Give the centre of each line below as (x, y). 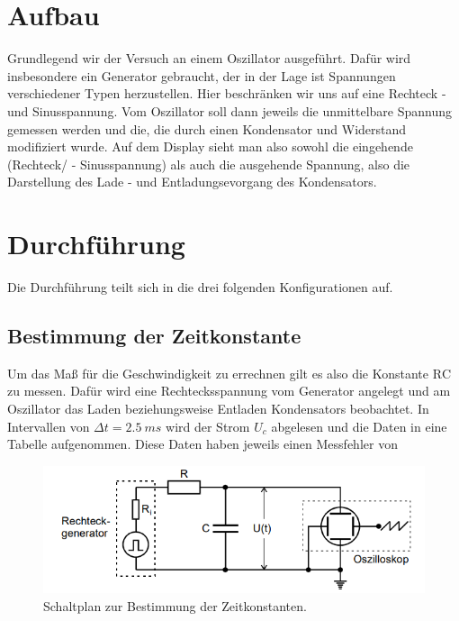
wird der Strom (208, 426)
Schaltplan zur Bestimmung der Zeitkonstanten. (175, 605)
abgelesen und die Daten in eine (359, 426)
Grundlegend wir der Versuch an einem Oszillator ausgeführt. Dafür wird (209, 58)
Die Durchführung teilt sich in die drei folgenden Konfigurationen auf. (200, 287)
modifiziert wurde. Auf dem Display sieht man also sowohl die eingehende (210, 146)
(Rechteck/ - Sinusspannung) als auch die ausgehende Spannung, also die (209, 164)
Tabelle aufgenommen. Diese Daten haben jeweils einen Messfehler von (202, 444)
